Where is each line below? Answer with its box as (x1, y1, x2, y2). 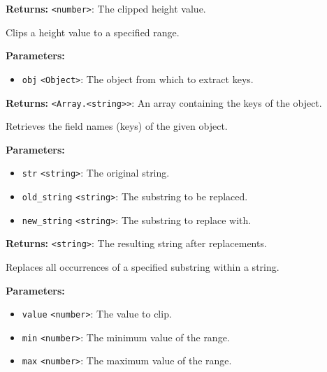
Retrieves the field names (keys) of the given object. (6, 119, 228, 133)
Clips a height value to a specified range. (6, 24, 180, 39)
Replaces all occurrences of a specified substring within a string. (6, 259, 279, 274)
